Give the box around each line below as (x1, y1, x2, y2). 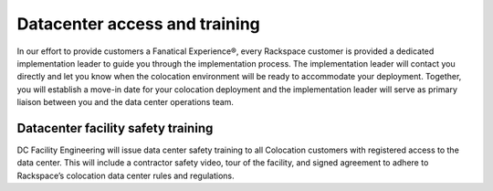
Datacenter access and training (16, 14, 260, 34)
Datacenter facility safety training (16, 120, 214, 136)
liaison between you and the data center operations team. (16, 97, 235, 108)
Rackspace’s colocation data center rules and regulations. (16, 170, 235, 181)
